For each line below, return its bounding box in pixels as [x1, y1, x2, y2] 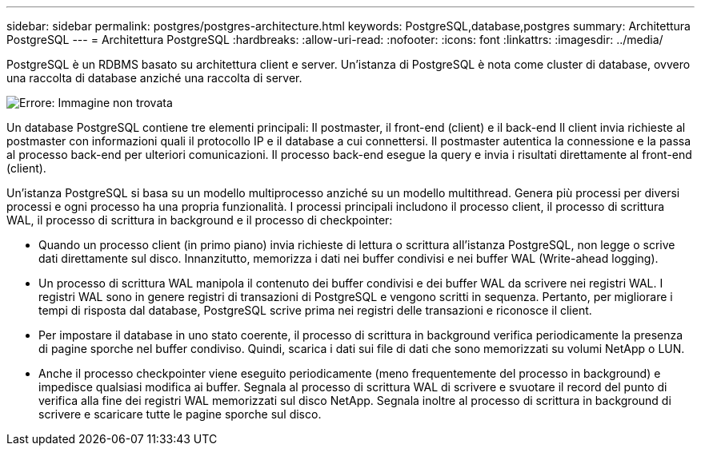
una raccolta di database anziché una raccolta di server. [6, 71, 302, 85]
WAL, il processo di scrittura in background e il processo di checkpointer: [6, 213, 393, 227]
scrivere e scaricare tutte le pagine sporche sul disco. [38, 407, 322, 421]
